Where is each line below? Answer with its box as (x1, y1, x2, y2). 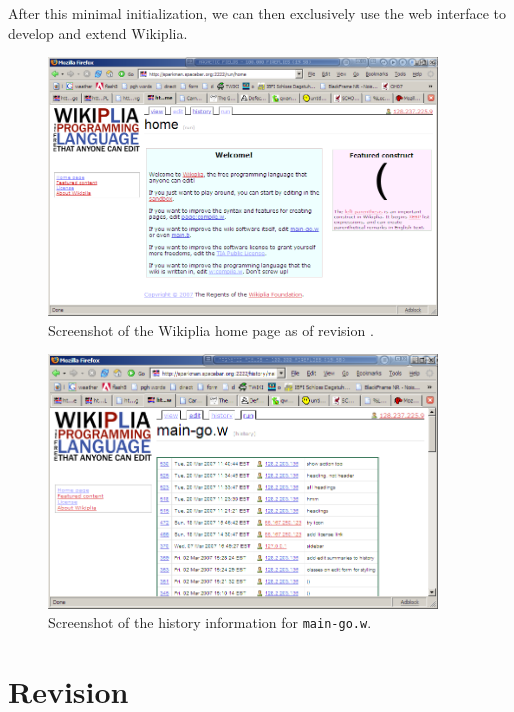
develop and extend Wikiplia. (8, 22, 188, 43)
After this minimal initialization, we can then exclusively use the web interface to (8, 3, 507, 23)
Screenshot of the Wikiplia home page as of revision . (48, 319, 374, 340)
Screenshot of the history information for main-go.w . (48, 612, 372, 633)
